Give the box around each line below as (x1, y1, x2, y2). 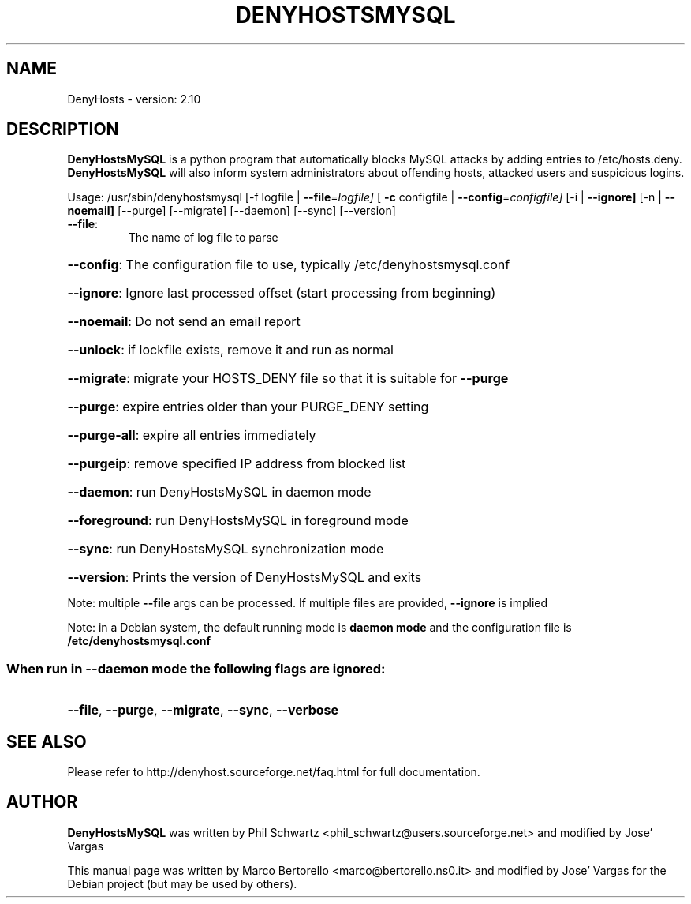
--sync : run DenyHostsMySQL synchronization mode (67, 541, 384, 557)
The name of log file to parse (128, 231, 278, 245)
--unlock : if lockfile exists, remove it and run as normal (67, 342, 394, 358)
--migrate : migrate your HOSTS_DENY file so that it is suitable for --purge (67, 370, 509, 387)
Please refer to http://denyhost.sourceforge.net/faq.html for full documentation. (67, 765, 480, 779)
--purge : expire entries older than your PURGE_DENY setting (67, 399, 429, 415)
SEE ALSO (6, 731, 87, 752)
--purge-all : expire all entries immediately (67, 427, 316, 444)
